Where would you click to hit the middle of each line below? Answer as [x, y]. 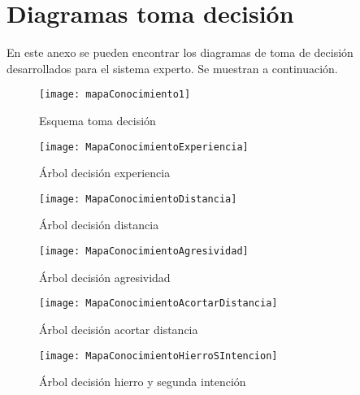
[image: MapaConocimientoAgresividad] [144, 252]
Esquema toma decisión [98, 120]
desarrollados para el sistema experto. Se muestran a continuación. [172, 68]
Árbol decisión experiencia [105, 173]
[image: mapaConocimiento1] [115, 95]
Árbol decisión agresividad [105, 277]
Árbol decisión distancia [99, 225]
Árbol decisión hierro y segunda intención [143, 382]
